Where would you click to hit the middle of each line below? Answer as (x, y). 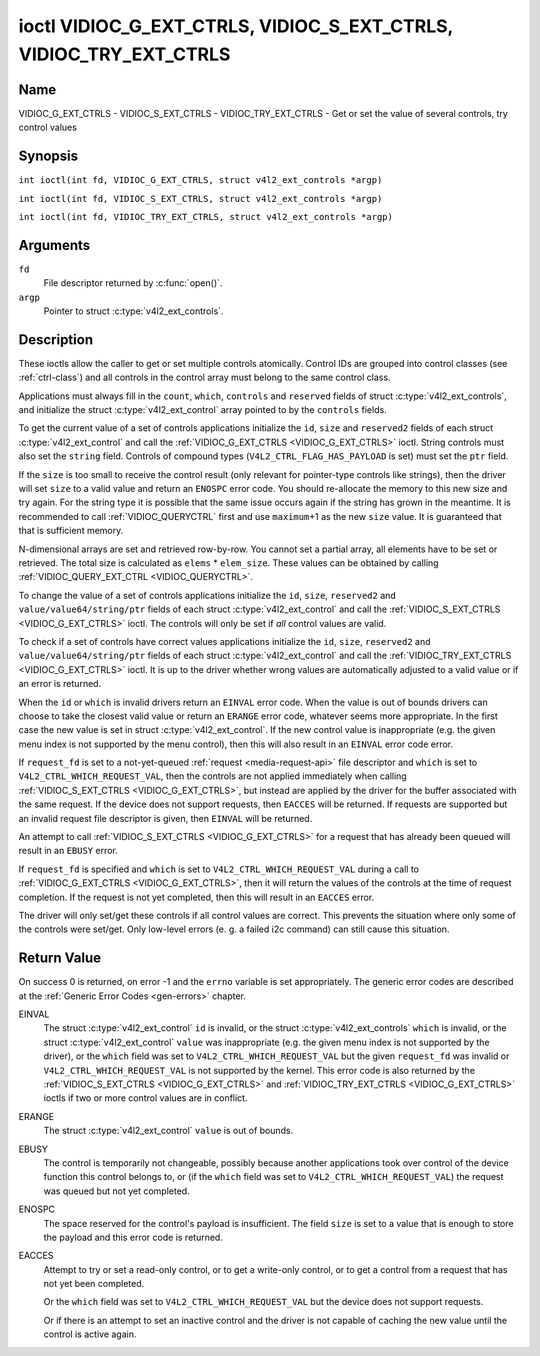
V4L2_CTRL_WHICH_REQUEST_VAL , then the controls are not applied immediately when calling (212, 776)
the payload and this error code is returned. (133, 1237)
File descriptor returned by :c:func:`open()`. (133, 283)
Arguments (54, 245)
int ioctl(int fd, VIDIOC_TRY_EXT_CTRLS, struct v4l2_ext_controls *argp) (206, 216)
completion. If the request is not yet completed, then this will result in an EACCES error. (196, 897)
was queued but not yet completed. (116, 1191)
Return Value (60, 958)
